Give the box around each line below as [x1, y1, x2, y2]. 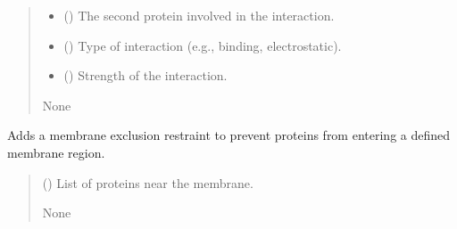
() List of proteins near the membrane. [42, 173, 253, 192]
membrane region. [7, 143, 105, 161]
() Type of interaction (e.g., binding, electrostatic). [63, 36, 342, 54]
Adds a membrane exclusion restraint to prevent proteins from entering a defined [7, 126, 451, 144]
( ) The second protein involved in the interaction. [63, 6, 335, 24]
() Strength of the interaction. [63, 66, 228, 85]
